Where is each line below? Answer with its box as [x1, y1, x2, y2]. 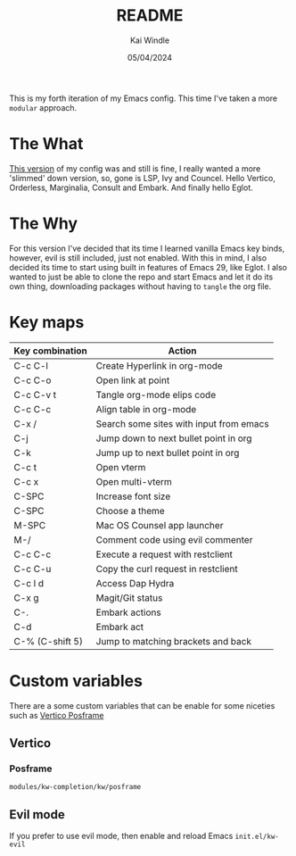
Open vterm [95, 461, 146, 473]
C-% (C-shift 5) [13, 635, 83, 647]
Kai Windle [129, 35, 170, 46]
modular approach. [9, 102, 78, 112]
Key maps [9, 312, 85, 332]
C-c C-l [13, 359, 49, 371]
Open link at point [95, 374, 170, 386]
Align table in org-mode [95, 403, 197, 415]
